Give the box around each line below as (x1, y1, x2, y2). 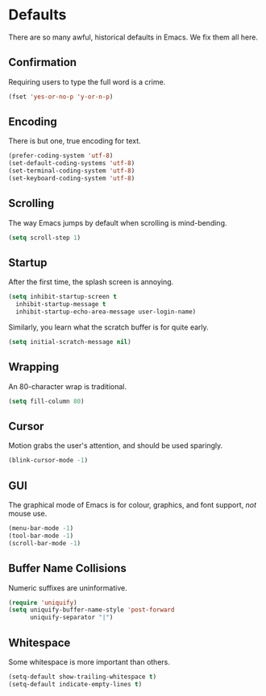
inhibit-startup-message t (15, 300, 106, 309)
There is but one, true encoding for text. (8, 136, 141, 146)
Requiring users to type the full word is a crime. (8, 77, 166, 86)
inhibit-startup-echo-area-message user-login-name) (15, 308, 197, 316)
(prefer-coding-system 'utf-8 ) (8, 151, 114, 160)
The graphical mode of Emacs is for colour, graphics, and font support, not (8, 500, 256, 510)
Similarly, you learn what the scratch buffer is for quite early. (8, 322, 210, 332)
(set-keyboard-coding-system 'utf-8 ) (8, 175, 135, 183)
